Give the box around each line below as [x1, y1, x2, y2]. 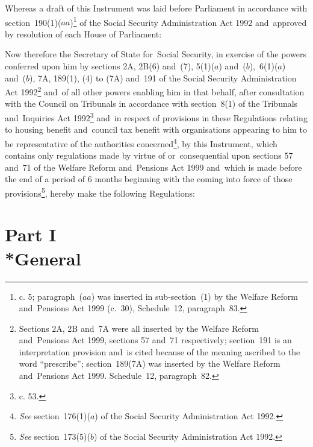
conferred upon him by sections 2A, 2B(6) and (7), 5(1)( [5, 60, 215, 72]
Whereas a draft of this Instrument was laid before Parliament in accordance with [5, 2, 308, 14]
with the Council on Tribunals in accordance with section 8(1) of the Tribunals [5, 97, 298, 110]
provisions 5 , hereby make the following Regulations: [5, 185, 195, 199]
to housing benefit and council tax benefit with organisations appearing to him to [5, 123, 308, 136]
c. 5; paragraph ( [19, 290, 82, 302]
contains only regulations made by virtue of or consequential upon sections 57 [5, 149, 293, 162]
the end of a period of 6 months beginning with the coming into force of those [5, 173, 293, 185]
